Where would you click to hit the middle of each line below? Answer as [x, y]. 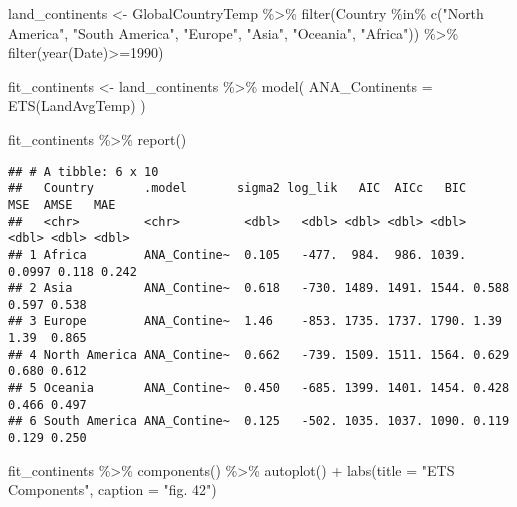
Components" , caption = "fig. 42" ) [112, 489]
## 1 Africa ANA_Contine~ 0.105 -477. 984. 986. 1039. [237, 254]
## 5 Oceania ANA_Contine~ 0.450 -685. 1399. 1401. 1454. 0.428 [259, 388]
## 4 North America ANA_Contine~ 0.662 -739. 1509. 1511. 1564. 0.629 [259, 354]
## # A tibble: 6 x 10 [83, 171]
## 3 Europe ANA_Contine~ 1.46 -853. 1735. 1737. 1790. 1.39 [255, 321]
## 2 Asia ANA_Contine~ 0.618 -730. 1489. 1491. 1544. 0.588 [259, 288]
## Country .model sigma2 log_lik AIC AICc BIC [237, 188]
